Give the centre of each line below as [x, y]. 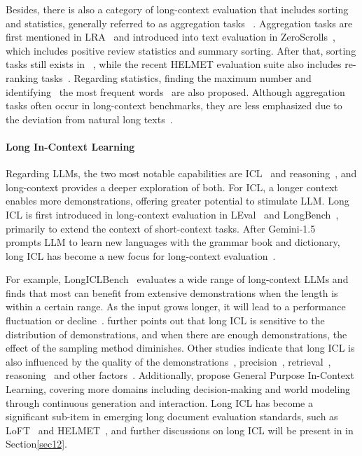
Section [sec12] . [36, 444]
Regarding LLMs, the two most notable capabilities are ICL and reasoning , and [181, 173]
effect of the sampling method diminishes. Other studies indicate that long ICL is [180, 348]
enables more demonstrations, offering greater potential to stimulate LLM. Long [177, 201]
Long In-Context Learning [70, 146]
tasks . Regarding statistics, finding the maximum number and [176, 77]
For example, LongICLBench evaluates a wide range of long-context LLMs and [177, 279]
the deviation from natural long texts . [89, 119]
